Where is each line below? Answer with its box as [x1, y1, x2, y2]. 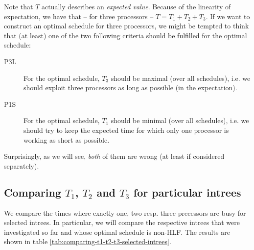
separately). [4, 160, 39, 171]
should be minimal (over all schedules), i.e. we [111, 115, 249, 125]
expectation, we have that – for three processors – [4, 11, 154, 21]
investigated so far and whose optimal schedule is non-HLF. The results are [4, 226, 230, 237]
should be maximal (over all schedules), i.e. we [111, 73, 251, 83]
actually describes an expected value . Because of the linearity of [42, 1, 231, 11]
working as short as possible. [23, 134, 110, 145]
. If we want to [206, 11, 250, 21]
